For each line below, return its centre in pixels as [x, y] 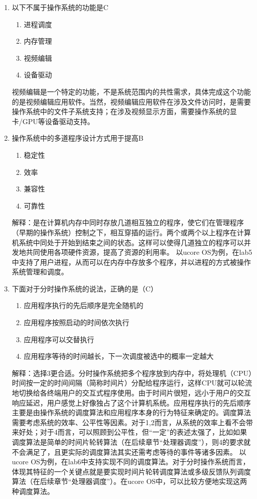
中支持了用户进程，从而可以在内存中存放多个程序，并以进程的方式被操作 [131, 262]
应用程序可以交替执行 [59, 339]
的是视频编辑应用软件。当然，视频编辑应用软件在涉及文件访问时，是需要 [131, 101]
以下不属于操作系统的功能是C [60, 7]
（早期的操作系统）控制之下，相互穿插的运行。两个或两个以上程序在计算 [131, 232]
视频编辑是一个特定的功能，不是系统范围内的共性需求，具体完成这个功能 [131, 91]
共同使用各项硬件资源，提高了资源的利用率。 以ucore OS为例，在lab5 [139, 252]
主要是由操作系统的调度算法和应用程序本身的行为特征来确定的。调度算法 [131, 412]
